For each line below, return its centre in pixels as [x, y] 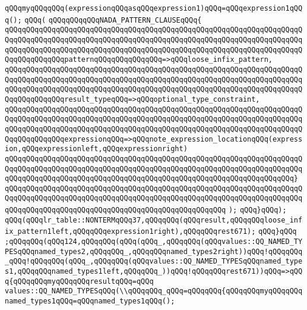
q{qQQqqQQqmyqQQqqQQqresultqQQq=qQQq [79, 281]
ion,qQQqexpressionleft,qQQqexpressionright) [96, 149]
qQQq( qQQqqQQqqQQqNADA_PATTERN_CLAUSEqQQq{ [113, 20]
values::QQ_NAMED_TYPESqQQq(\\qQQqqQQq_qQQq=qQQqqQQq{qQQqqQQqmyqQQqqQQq [154, 291]
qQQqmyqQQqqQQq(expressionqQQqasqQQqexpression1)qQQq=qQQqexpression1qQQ [154, 8]
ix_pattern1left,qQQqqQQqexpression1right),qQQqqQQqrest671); [130, 232]
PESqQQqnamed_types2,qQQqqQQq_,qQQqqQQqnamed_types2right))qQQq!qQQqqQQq [154, 251]
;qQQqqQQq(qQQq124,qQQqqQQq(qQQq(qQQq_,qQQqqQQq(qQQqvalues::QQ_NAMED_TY [154, 242]
